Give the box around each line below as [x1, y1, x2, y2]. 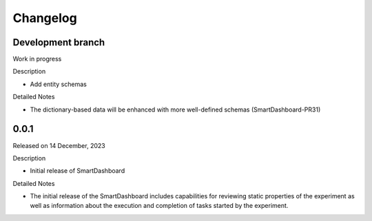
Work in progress [12, 55, 62, 63]
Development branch [12, 36, 105, 48]
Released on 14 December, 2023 [12, 141, 106, 149]
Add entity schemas [30, 80, 87, 88]
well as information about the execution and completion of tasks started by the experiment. [30, 202, 289, 210]
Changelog [12, 10, 77, 25]
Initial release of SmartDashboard [30, 167, 125, 175]
